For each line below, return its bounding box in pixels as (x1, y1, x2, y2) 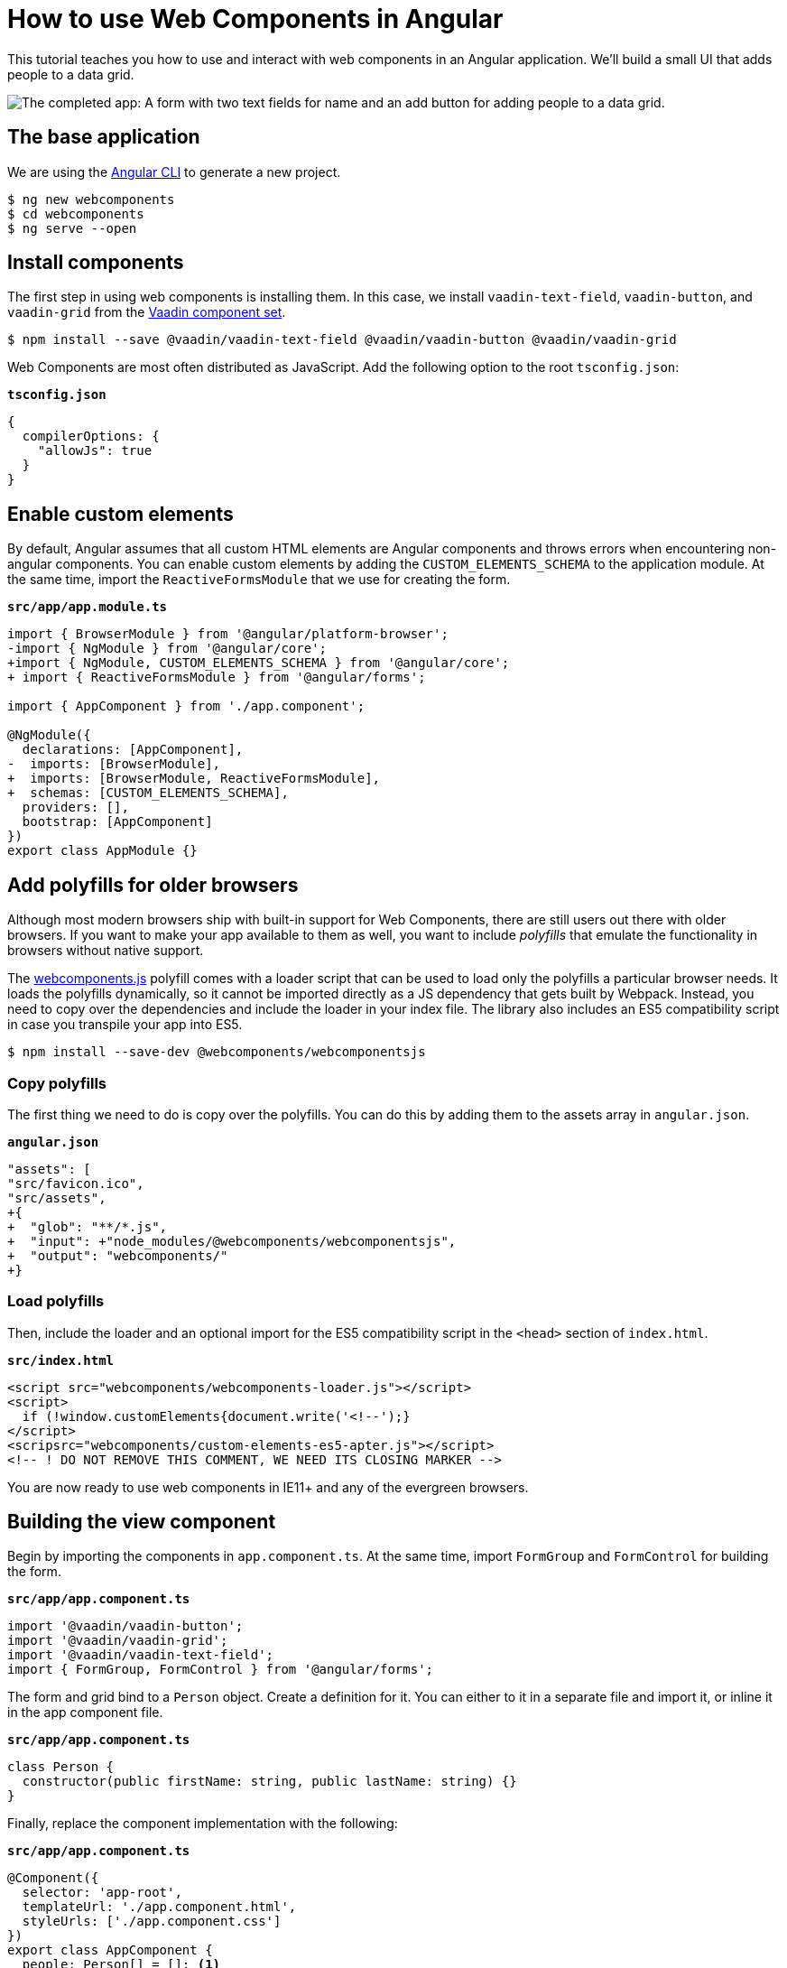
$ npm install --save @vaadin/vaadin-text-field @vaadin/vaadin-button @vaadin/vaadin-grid (7, 332, 677, 348)
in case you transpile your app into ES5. (7, 1016, 243, 1033)
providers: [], (22, 800, 129, 815)
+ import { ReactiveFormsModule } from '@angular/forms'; (7, 670, 426, 685)
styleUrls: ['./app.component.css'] (22, 1914, 282, 1929)
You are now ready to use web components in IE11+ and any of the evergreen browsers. (7, 1479, 529, 1495)
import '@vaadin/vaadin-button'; (7, 1619, 244, 1634)
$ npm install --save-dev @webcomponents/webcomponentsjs (7, 1044, 426, 1060)
